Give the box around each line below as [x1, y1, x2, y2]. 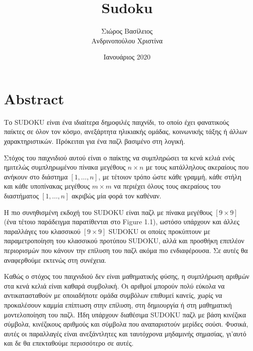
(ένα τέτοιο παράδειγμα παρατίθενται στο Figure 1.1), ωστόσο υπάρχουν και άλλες [4, 216, 239, 227]
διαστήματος [4, 191, 39, 200]
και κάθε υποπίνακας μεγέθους [4, 181, 90, 191]
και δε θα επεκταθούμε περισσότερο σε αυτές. [4, 338, 134, 348]
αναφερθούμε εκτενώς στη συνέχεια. [4, 254, 106, 265]
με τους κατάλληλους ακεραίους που [146, 162, 249, 172]
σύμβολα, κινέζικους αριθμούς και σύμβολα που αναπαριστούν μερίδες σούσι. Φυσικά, [4, 319, 249, 329]
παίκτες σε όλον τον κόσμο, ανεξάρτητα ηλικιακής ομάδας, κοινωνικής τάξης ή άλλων [4, 126, 248, 136]
